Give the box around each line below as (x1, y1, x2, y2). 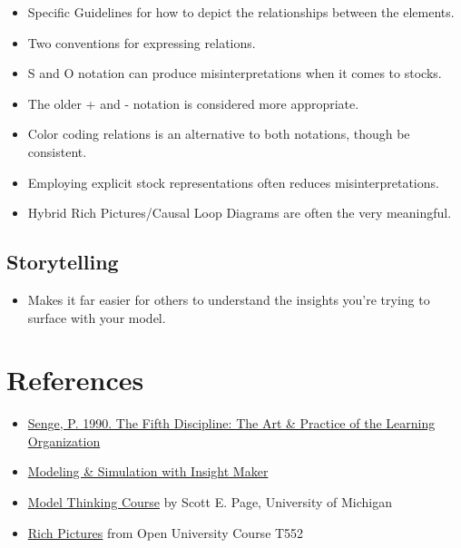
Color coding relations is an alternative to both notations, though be (27, 124, 410, 143)
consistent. (27, 142, 87, 161)
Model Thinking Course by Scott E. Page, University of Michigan (27, 493, 393, 512)
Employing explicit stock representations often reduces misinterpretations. (27, 172, 439, 191)
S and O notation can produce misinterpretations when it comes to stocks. (27, 64, 442, 83)
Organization (27, 431, 101, 450)
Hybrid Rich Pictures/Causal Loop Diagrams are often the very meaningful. (27, 203, 452, 222)
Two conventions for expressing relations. (27, 33, 256, 52)
